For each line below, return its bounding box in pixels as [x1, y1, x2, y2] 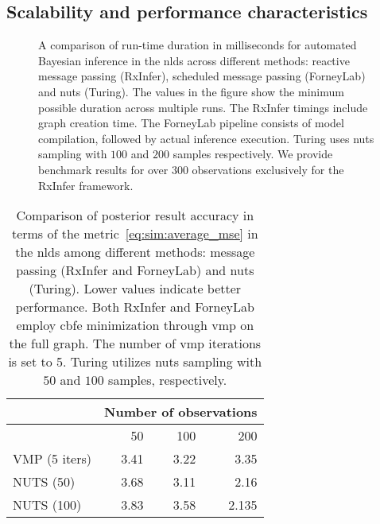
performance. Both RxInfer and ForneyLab [15, 297, 254, 316]
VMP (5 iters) [13, 449, 92, 468]
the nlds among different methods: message [15, 243, 255, 262]
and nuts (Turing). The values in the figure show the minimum [38, 83, 344, 99]
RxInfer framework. [38, 177, 134, 193]
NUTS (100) [13, 495, 82, 514]
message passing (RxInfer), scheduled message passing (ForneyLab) [38, 68, 366, 84]
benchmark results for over [38, 161, 169, 177]
